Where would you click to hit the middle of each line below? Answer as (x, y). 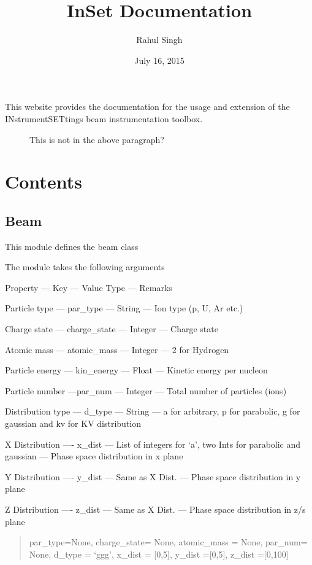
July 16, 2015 (159, 60)
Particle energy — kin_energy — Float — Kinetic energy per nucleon (136, 370)
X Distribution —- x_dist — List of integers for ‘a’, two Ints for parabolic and (153, 444)
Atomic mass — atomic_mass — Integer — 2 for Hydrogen (117, 349)
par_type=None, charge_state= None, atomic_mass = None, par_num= (168, 542)
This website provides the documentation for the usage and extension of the (147, 107)
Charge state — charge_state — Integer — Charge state (112, 329)
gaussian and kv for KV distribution (73, 423)
